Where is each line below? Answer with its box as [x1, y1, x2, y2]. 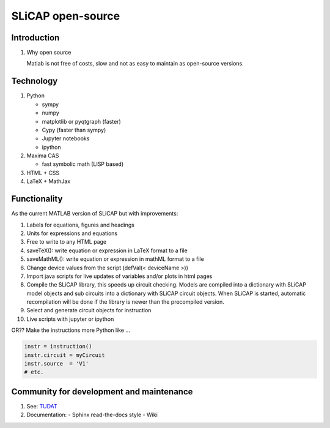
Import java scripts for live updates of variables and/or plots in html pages [26, 272, 213, 280]
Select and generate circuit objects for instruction [26, 307, 152, 314]
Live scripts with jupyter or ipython [26, 315, 114, 323]
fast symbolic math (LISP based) [42, 160, 124, 168]
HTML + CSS [26, 169, 60, 176]
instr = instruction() [24, 343, 92, 350]
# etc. [24, 369, 44, 376]
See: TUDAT [26, 402, 57, 410]
